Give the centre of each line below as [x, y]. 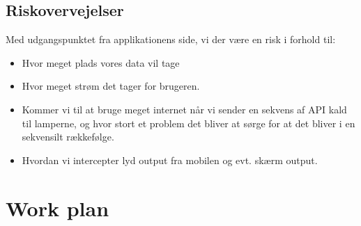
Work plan [57, 208]
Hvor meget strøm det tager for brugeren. [111, 86]
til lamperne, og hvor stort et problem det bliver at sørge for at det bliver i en [189, 123]
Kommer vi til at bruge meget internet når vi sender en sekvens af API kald [184, 109]
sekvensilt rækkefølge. [68, 137]
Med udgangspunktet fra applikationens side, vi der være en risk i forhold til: [171, 39]
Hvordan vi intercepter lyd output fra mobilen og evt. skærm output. [170, 160]
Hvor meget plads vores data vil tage [101, 62]
